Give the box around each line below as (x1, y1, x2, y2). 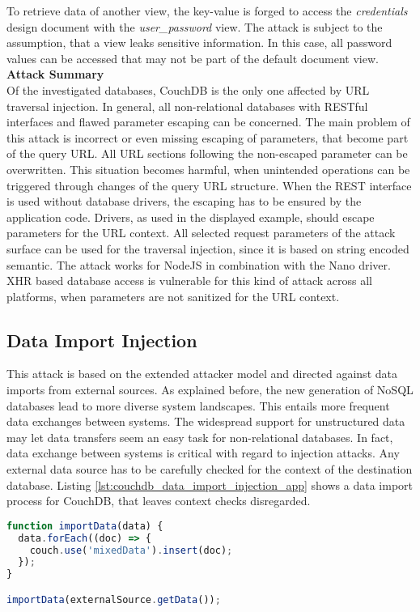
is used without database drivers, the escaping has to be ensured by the (6, 193, 362, 210)
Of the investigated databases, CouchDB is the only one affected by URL (6, 81, 370, 98)
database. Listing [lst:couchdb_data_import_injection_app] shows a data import (6, 476, 414, 493)
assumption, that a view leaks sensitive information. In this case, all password (6, 34, 392, 51)
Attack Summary (6, 66, 104, 83)
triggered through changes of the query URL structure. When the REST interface (6, 176, 412, 193)
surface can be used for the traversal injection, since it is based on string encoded (6, 240, 409, 257)
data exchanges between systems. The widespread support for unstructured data (6, 413, 405, 430)
